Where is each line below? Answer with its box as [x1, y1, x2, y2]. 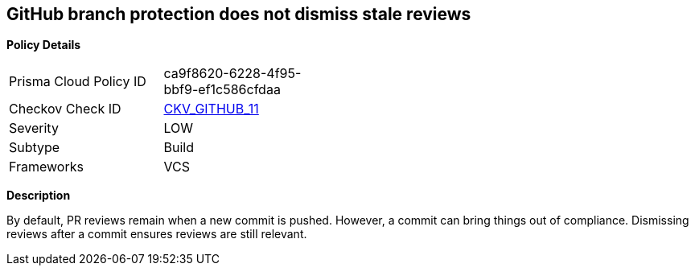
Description [6, 188, 71, 203]
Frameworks [9, 159, 84, 175]
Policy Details [6, 38, 81, 52]
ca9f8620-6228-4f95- [163, 65, 302, 82]
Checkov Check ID [9, 101, 121, 117]
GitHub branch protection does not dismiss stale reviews [6, 4, 471, 24]
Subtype [9, 139, 60, 156]
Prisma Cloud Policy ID [9, 73, 146, 90]
